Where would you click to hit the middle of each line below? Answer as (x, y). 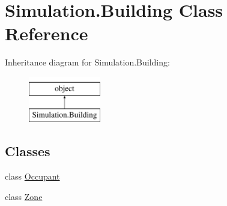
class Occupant (32, 176)
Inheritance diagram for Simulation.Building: (87, 62)
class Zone (24, 196)
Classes (28, 151)
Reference (47, 33)
